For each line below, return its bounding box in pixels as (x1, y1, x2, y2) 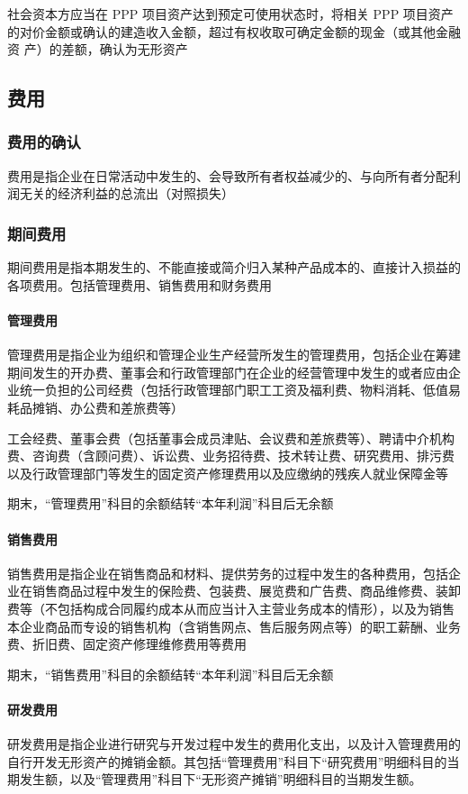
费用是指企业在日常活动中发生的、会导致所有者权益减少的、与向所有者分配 (7, 166, 448, 185)
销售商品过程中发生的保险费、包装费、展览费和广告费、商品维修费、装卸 (31, 581, 461, 600)
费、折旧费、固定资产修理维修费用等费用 (7, 634, 247, 653)
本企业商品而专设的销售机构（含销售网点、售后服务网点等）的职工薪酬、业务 (7, 616, 461, 635)
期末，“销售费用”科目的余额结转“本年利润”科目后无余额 (7, 664, 334, 683)
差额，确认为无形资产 (61, 40, 188, 59)
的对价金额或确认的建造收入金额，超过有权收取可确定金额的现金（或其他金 (7, 22, 448, 41)
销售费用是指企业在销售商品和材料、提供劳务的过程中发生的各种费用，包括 (7, 563, 448, 582)
